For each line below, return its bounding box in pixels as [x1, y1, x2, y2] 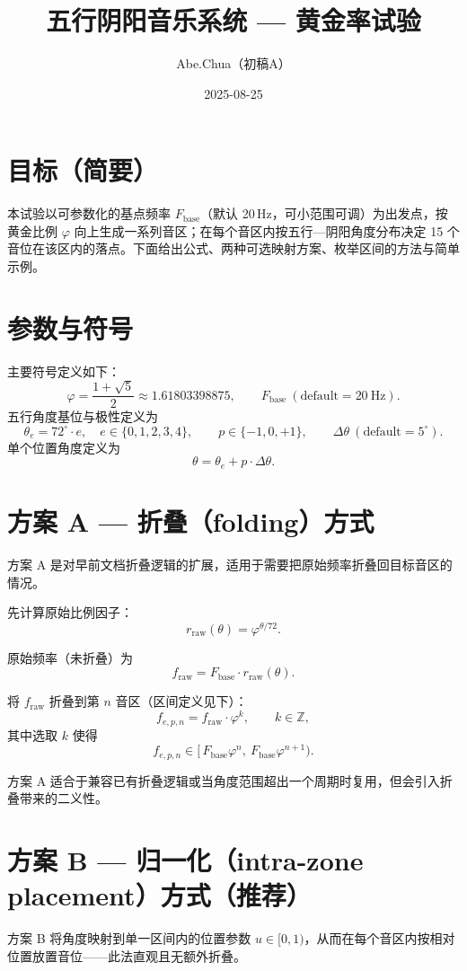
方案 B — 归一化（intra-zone [7, 842, 364, 878]
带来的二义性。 [19, 789, 108, 808]
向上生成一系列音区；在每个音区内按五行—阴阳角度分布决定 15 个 [74, 221, 460, 240]
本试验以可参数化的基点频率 [7, 204, 171, 223]
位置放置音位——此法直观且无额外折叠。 [7, 946, 246, 965]
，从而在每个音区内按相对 [304, 929, 455, 948]
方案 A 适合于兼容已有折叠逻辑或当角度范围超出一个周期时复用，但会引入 [7, 771, 440, 790]
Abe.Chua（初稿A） [176, 54, 291, 73]
